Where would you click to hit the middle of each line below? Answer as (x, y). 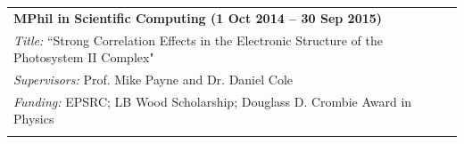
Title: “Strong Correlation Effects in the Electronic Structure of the (198, 40)
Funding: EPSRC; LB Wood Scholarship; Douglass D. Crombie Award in (213, 101)
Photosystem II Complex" (84, 57)
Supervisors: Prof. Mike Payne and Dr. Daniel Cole (153, 80)
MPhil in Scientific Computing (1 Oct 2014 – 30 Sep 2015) (198, 17)
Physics (34, 119)
